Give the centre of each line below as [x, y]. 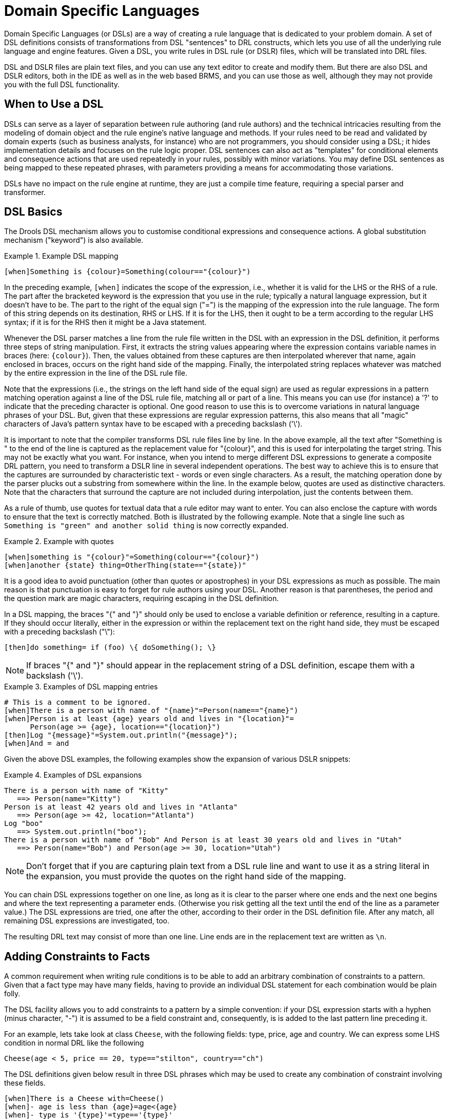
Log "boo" [24, 824]
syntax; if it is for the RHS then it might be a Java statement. [105, 322]
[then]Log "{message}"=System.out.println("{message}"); [121, 735]
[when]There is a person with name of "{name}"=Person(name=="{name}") [151, 711]
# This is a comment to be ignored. [78, 702]
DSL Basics [33, 212]
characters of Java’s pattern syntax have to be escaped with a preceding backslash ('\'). [153, 424]
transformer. [25, 192]
